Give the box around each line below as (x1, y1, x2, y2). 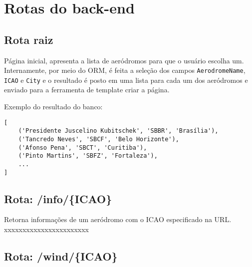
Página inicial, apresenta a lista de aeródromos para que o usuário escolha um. (4, 55, 244, 65)
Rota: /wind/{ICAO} (4, 249, 118, 264)
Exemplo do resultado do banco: (4, 101, 103, 112)
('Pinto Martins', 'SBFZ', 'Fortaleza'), (18, 152, 158, 160)
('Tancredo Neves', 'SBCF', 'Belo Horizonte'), (18, 135, 179, 143)
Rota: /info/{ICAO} (4, 191, 112, 206)
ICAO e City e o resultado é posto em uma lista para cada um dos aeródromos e (4, 74, 248, 85)
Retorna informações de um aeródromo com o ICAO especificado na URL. (4, 214, 232, 225)
